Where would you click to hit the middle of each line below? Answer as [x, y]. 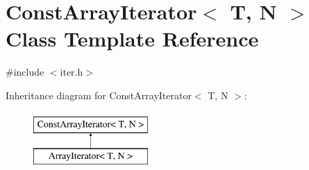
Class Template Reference [132, 39]
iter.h [72, 72]
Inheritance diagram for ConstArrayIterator [99, 95]
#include [25, 72]
